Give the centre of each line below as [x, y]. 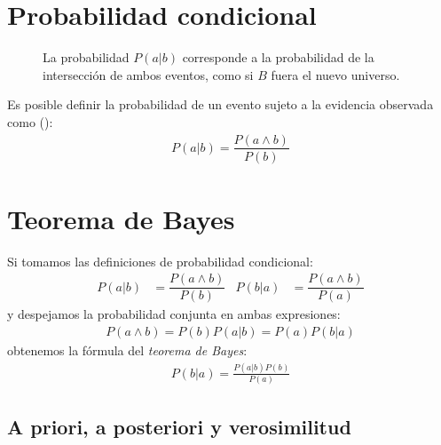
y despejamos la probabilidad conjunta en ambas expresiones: [174, 314]
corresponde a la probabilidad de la [278, 57]
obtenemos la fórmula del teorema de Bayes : [127, 350]
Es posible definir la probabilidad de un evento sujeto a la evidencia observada [220, 104]
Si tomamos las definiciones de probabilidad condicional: [160, 261]
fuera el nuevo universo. [335, 74]
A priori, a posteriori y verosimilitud [179, 426]
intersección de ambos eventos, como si [148, 74]
